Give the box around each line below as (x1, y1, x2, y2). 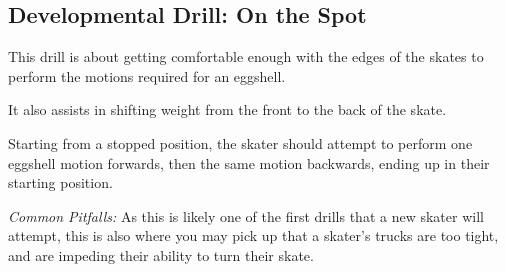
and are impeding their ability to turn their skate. (8, 244, 314, 265)
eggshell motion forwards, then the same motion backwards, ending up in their (8, 152, 490, 173)
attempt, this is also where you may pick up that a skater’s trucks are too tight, (8, 225, 499, 246)
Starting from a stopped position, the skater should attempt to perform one (8, 132, 473, 153)
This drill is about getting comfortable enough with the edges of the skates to (8, 46, 484, 67)
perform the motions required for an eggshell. (8, 65, 286, 86)
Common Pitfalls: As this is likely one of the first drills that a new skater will (8, 205, 484, 226)
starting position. (8, 172, 113, 193)
